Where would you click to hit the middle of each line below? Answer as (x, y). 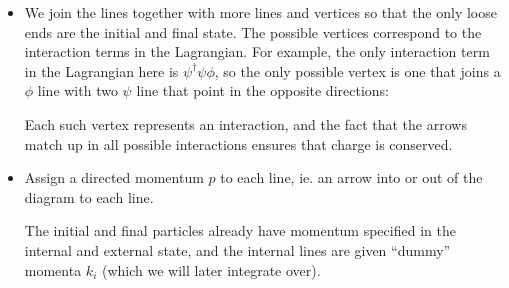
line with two (77, 90)
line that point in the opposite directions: (262, 90)
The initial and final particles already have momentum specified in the (240, 230)
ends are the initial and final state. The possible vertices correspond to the (253, 31)
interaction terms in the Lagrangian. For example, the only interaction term (257, 51)
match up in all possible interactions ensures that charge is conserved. (238, 143)
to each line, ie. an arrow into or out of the (351, 177)
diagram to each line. (89, 196)
